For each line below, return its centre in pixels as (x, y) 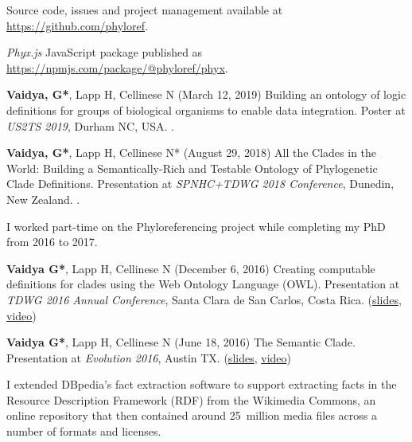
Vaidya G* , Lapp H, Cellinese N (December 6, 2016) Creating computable (191, 268)
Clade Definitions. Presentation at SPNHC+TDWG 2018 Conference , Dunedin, (200, 184)
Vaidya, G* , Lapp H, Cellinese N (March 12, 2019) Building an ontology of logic (206, 94)
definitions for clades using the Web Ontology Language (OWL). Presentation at (203, 284)
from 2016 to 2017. (52, 242)
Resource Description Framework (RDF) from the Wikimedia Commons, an (191, 399)
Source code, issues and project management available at (145, 10)
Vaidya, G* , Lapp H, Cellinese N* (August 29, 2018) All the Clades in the (192, 153)
